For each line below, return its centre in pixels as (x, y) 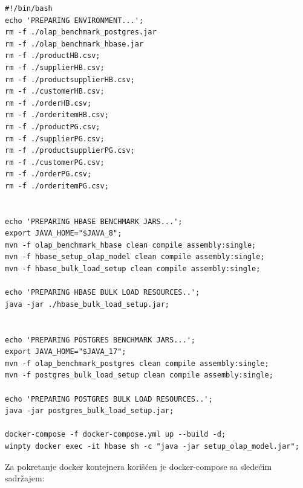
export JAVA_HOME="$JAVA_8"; (64, 233)
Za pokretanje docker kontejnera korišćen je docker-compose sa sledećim (138, 466)
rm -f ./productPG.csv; (53, 127)
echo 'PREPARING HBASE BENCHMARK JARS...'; (94, 221)
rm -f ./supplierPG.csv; (55, 139)
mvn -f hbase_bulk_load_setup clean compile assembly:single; (133, 269)
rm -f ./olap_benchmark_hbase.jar (74, 44)
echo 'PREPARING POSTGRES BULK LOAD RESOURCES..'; (109, 399)
